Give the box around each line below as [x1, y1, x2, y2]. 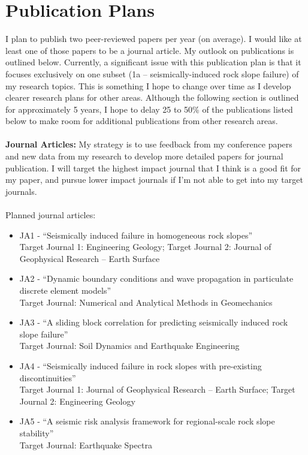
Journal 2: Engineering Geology [19, 394, 135, 407]
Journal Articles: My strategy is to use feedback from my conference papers [5, 138, 292, 150]
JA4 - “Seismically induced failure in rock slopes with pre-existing [19, 359, 262, 372]
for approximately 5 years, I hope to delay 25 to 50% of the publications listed [5, 103, 293, 115]
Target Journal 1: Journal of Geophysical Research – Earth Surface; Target [19, 383, 295, 396]
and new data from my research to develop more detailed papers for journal [5, 150, 283, 162]
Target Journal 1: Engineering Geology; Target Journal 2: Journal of [19, 240, 271, 253]
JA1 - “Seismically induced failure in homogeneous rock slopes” [19, 228, 253, 241]
